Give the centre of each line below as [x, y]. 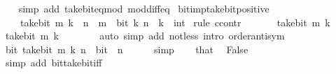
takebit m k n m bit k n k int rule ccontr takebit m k [175, 22]
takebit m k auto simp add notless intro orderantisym [145, 36]
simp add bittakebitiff [54, 63]
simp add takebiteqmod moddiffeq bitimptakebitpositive [144, 8]
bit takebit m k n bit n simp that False [127, 49]
